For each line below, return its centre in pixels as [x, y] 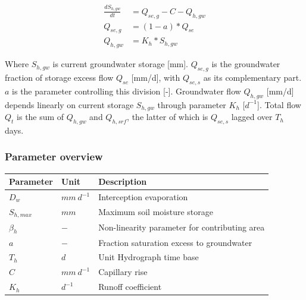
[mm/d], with [156, 77]
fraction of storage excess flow [59, 77]
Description [123, 181]
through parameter [192, 104]
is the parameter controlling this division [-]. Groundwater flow [127, 91]
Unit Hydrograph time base [149, 257]
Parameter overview [54, 157]
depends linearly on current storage [69, 104]
